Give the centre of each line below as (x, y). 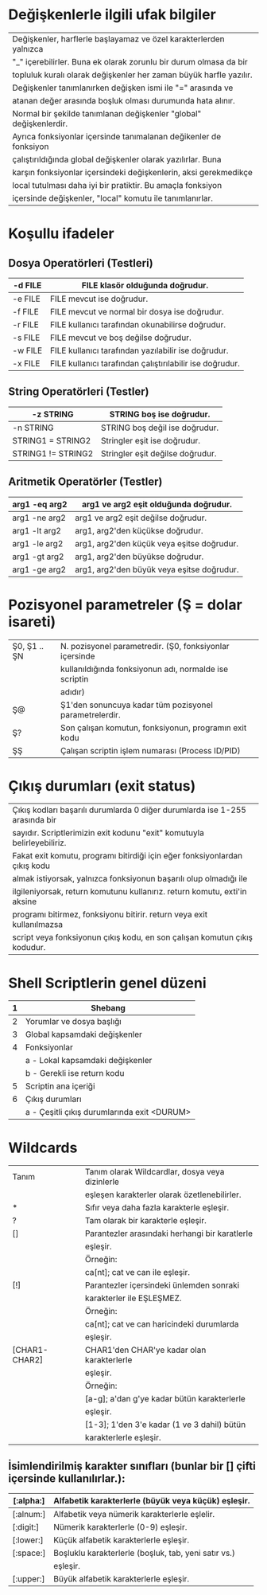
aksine (25, 901)
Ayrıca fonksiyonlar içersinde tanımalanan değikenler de (116, 136)
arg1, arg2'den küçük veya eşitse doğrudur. (157, 543)
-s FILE (26, 338)
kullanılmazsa (38, 925)
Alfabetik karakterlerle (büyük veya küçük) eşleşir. (151, 1501)
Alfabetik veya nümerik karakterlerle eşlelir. (134, 1515)
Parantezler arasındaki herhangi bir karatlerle (168, 1233)
